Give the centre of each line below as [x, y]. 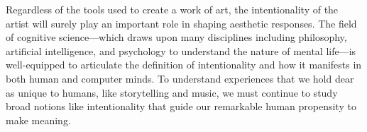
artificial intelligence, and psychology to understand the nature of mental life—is [181, 50]
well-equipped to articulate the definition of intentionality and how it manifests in [184, 65]
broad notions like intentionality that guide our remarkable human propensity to [181, 106]
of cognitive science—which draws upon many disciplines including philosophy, [176, 37]
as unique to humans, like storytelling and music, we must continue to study [172, 92]
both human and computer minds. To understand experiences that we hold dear [180, 78]
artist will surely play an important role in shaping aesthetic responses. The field [181, 23]
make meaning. [38, 120]
